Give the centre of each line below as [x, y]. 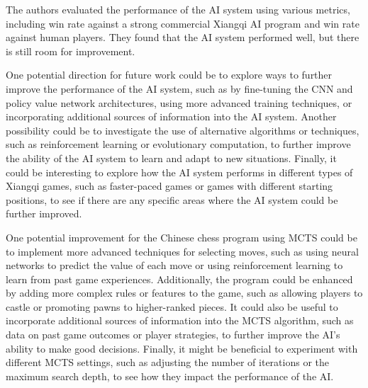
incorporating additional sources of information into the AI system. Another [171, 116]
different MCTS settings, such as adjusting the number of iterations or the [168, 362]
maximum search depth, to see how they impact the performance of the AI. [170, 376]
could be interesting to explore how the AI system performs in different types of [179, 172]
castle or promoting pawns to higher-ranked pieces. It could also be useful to [172, 306]
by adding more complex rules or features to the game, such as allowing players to [184, 293]
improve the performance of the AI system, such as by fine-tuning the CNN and [179, 88]
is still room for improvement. [71, 51]
